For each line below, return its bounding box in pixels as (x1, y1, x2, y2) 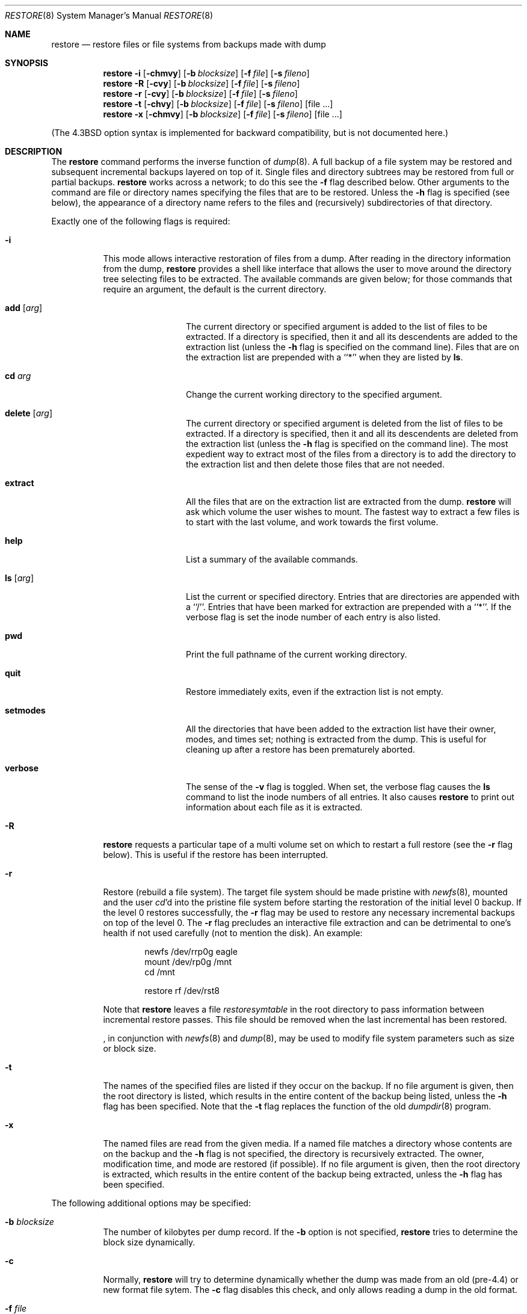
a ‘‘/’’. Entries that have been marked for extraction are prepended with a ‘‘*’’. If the (186, 602, 511, 612)
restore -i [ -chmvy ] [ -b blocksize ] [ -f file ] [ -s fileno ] (103, 68, 310, 78)
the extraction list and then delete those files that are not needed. (186, 459, 445, 469)
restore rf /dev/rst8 (144, 985, 220, 996)
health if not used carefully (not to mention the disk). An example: (103, 928, 363, 938)
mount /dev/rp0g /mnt (144, 957, 232, 967)
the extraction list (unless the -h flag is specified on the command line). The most (186, 439, 508, 449)
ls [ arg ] (5, 573, 34, 583)
